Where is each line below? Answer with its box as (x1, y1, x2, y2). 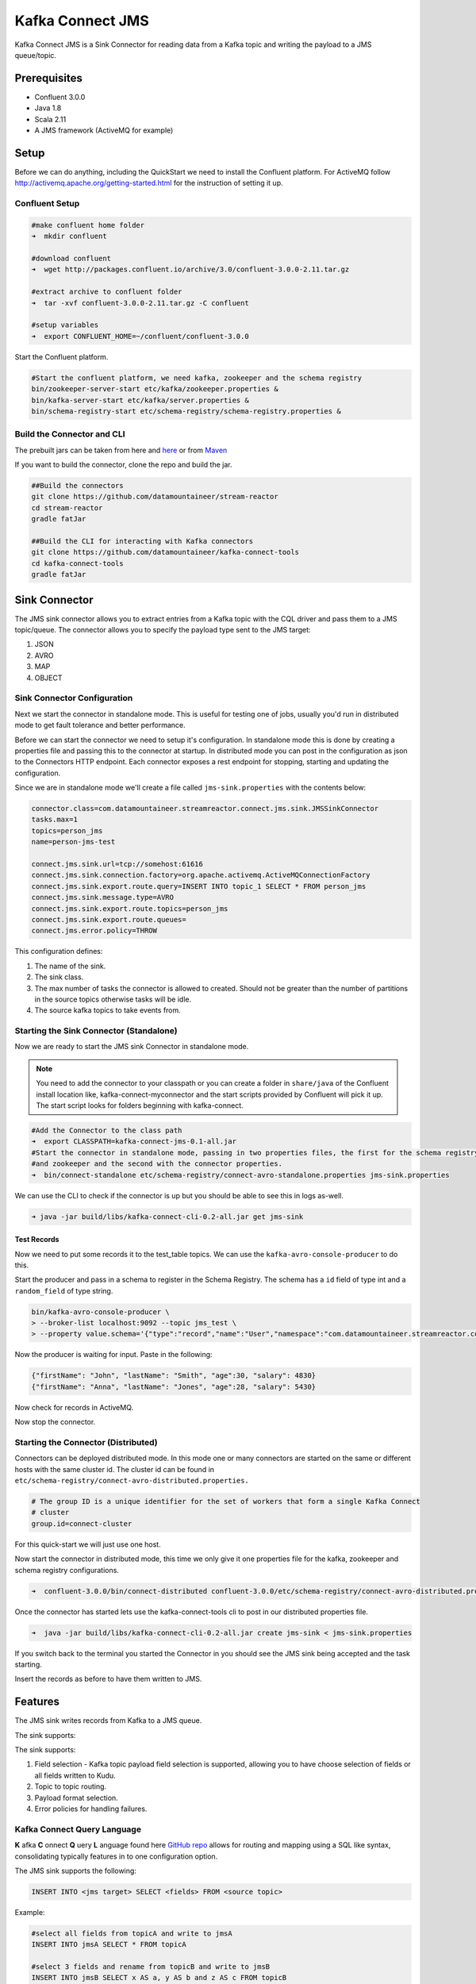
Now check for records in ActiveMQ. (14, 1402, 134, 1412)
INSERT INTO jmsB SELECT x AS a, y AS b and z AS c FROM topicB (31, 1973, 287, 1982)
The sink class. (34, 972, 84, 982)
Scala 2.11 (34, 114, 67, 124)
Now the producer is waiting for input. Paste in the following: (14, 1350, 213, 1359)
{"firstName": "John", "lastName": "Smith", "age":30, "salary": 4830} (31, 1371, 317, 1380)
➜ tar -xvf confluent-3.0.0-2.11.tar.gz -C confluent (31, 298, 249, 307)
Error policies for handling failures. (34, 1804, 148, 1813)
